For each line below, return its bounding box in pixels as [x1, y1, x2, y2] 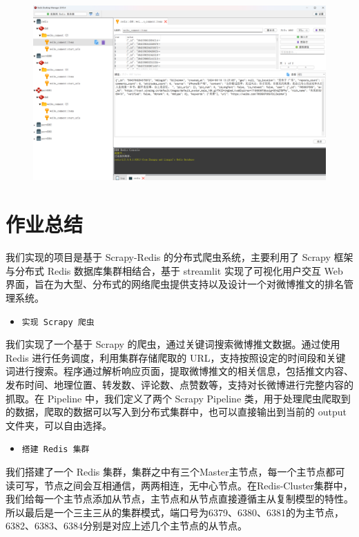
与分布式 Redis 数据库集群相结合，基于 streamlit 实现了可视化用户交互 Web [6, 263, 343, 277]
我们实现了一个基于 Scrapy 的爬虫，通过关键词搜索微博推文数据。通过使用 [6, 337, 340, 351]
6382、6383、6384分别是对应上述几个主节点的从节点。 [6, 518, 247, 533]
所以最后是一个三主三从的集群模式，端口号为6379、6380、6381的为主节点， [6, 505, 344, 519]
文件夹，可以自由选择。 [6, 418, 112, 432]
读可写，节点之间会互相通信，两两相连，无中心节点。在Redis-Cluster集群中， [6, 478, 353, 492]
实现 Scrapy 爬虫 [21, 317, 95, 327]
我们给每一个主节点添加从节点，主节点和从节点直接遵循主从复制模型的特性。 [6, 491, 353, 506]
